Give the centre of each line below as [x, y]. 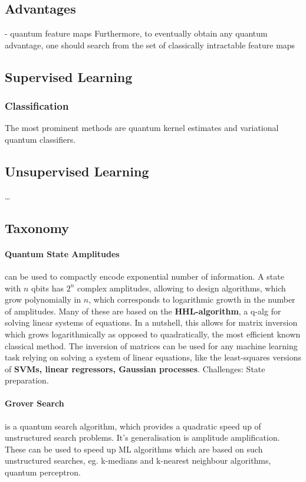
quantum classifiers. [40, 139]
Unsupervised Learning [77, 171]
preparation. [27, 380]
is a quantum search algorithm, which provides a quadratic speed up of [133, 426]
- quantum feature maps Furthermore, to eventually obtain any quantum [136, 33]
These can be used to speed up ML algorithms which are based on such [134, 449]
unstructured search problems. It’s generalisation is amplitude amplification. [142, 437]
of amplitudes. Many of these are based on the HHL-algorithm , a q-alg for [143, 311]
